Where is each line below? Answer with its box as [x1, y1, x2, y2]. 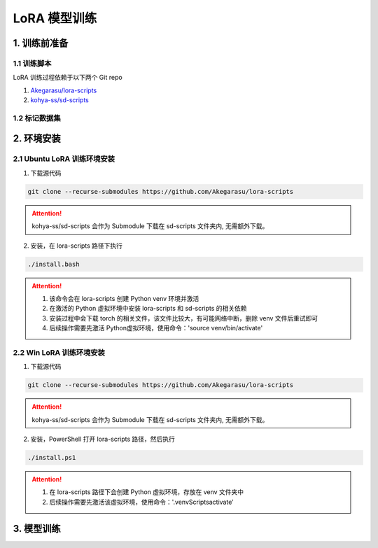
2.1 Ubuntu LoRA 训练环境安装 [13, 154, 115, 164]
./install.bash [27, 260, 80, 268]
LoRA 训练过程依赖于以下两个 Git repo [13, 73, 122, 82]
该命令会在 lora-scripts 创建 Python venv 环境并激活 [49, 294, 199, 302]
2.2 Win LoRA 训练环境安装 [13, 347, 105, 357]
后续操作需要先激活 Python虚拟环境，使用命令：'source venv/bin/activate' [49, 324, 263, 332]
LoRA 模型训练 [13, 10, 97, 26]
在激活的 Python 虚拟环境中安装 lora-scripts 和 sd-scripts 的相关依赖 [49, 304, 248, 313]
